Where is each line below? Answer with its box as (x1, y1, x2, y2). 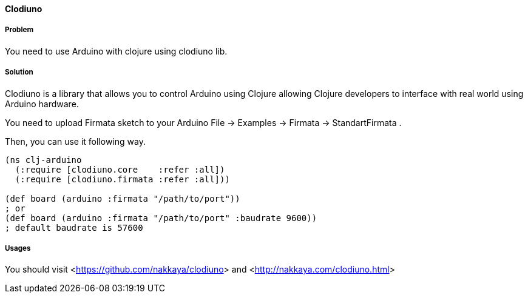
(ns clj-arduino (5, 154, 82, 165)
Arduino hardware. (5, 98, 79, 109)
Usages (5, 243, 31, 253)
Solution (5, 68, 33, 77)
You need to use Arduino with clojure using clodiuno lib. (5, 45, 228, 56)
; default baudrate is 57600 (5, 222, 143, 233)
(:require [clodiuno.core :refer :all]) (15, 164, 225, 174)
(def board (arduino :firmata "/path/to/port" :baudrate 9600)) (5, 213, 317, 223)
